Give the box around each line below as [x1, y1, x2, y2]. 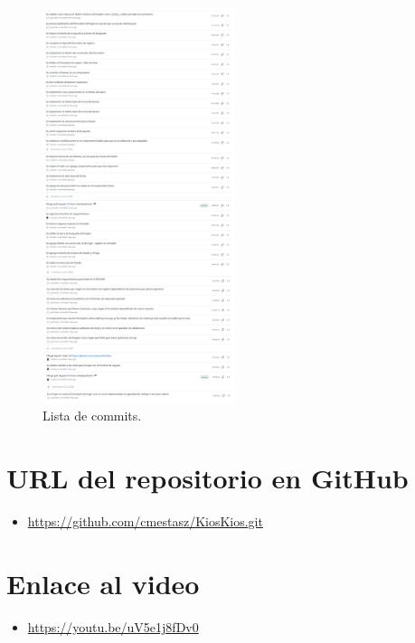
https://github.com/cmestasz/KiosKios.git [27, 511, 263, 530]
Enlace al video [6, 564, 200, 601]
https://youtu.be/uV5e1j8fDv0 [27, 617, 199, 636]
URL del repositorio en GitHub [6, 459, 409, 496]
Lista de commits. [42, 406, 142, 425]
